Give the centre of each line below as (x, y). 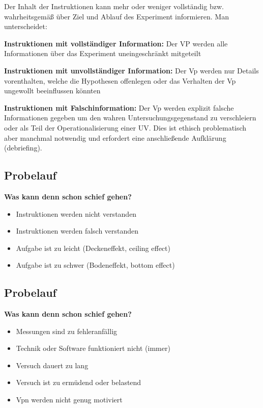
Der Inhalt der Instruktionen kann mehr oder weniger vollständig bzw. (114, 6)
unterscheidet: (26, 26)
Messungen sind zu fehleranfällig (67, 331)
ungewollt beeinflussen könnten (52, 91)
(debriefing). (23, 148)
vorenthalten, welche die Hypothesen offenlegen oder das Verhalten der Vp (120, 80)
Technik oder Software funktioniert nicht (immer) (93, 348)
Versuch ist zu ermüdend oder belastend (79, 382)
